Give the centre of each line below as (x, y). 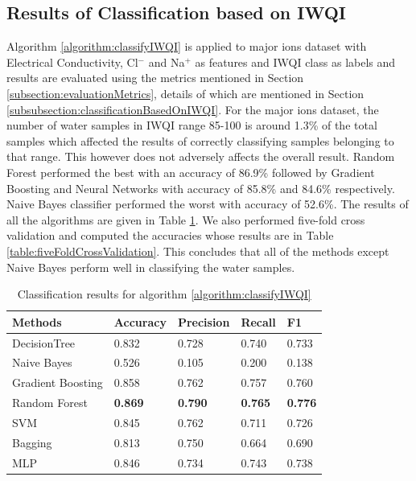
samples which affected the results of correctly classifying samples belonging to (200, 140)
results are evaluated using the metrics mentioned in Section (155, 78)
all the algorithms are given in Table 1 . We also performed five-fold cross (186, 219)
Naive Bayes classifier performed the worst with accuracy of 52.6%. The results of (208, 204)
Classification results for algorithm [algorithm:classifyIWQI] (164, 294)
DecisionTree (44, 342)
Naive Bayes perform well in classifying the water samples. (151, 267)
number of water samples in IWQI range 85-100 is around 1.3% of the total (192, 125)
